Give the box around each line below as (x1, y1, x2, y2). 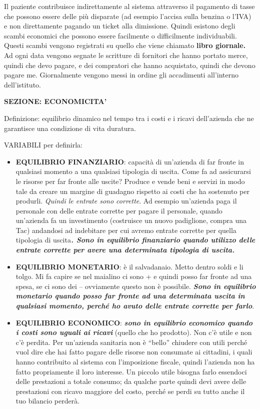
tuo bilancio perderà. (15, 395, 80, 406)
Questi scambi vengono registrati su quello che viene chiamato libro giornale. (4, 40, 246, 50)
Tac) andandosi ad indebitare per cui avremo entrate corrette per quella (15, 224, 236, 235)
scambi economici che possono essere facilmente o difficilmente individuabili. (4, 30, 237, 40)
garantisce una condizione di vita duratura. (4, 122, 136, 133)
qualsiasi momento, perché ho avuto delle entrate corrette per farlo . (15, 300, 254, 311)
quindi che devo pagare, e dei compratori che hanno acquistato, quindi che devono (4, 59, 255, 70)
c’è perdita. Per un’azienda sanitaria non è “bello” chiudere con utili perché (15, 336, 247, 347)
